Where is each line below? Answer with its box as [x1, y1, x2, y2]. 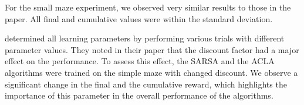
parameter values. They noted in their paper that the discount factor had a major [5, 43, 299, 55]
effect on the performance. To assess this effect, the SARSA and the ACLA [5, 55, 275, 67]
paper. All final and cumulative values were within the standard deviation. [5, 12, 273, 24]
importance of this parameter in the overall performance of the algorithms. [5, 89, 273, 101]
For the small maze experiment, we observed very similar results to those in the [5, 1, 291, 13]
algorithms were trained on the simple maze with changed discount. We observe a [5, 66, 298, 78]
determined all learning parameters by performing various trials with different [5, 32, 285, 44]
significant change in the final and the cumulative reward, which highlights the [5, 78, 287, 90]
